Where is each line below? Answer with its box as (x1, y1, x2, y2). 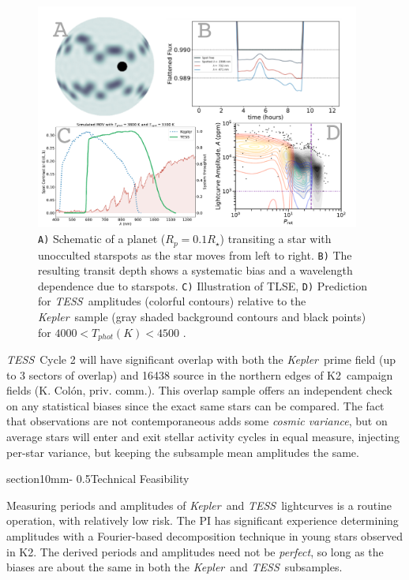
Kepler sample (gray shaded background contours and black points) (38, 309, 366, 324)
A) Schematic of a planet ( (38, 230, 166, 247)
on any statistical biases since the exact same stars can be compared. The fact (6, 397, 385, 413)
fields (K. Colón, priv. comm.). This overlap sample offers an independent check (6, 382, 392, 399)
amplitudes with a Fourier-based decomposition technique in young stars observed (6, 527, 403, 544)
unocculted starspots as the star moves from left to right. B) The (38, 246, 352, 263)
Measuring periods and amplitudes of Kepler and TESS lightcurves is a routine (6, 496, 392, 513)
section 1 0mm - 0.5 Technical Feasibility (6, 470, 189, 487)
